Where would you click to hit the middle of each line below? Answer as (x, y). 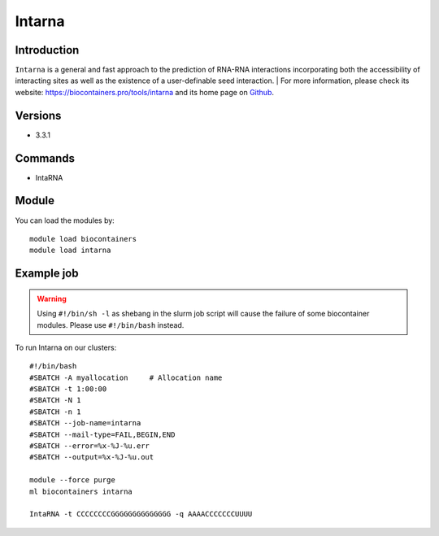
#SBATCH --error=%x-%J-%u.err (90, 446)
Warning (52, 299)
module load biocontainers (83, 239)
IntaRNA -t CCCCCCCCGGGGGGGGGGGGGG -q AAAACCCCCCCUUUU (141, 514)
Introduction (47, 50)
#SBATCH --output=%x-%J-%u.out (92, 457)
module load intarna (70, 251)
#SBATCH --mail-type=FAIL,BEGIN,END (102, 434)
